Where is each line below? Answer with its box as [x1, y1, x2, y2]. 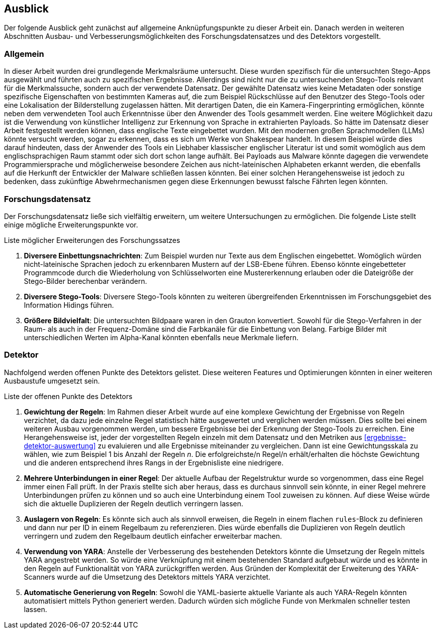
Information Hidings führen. [24, 300, 114, 309]
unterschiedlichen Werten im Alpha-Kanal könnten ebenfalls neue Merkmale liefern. [24, 333, 299, 342]
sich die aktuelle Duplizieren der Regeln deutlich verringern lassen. [24, 499, 244, 508]
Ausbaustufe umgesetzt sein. [4, 376, 100, 385]
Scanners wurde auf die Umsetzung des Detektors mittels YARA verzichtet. [24, 572, 271, 581]
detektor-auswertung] [24, 441, 96, 450]
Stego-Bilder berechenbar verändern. [24, 276, 147, 285]
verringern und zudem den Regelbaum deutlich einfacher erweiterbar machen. [24, 531, 282, 540]
